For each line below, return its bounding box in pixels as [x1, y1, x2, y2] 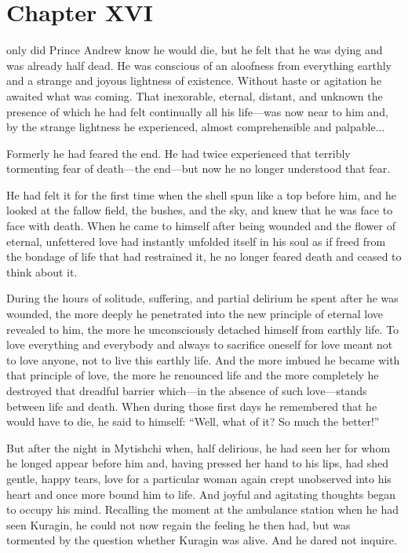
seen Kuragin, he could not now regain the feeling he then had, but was [6, 516, 351, 533]
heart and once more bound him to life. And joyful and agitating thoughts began [6, 485, 396, 502]
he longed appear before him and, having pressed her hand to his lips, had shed [6, 455, 389, 471]
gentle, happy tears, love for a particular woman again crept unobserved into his [6, 470, 392, 486]
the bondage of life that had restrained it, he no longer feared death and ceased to [6, 248, 402, 265]
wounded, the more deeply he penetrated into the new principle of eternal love [6, 306, 384, 322]
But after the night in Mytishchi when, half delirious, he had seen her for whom [6, 439, 391, 456]
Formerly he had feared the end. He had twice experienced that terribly [6, 145, 351, 161]
